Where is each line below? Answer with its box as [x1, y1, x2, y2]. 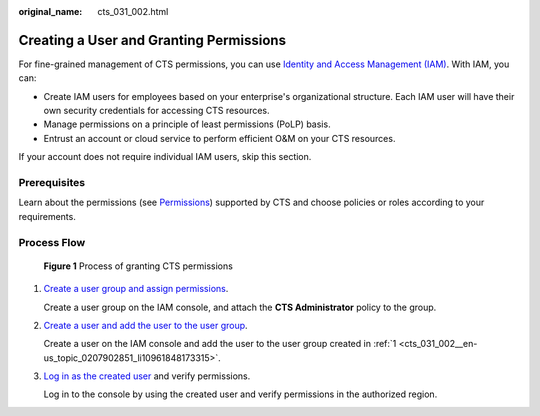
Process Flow [18, 235, 86, 249]
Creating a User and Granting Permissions [18, 31, 287, 49]
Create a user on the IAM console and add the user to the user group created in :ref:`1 [43, 338, 397, 350]
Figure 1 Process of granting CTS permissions [43, 260, 234, 272]
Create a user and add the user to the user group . [43, 319, 249, 331]
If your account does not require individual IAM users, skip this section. [18, 151, 312, 163]
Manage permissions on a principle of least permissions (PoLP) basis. [43, 118, 331, 130]
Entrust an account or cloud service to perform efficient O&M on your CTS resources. [43, 132, 396, 144]
